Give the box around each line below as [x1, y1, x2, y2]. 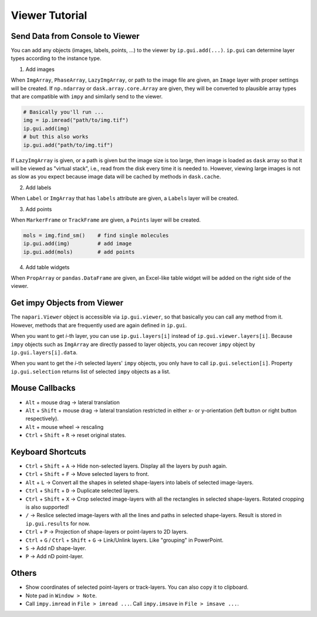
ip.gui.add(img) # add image [23, 240, 132, 247]
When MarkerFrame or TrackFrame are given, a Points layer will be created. [11, 216, 201, 223]
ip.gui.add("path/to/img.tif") [23, 142, 114, 148]
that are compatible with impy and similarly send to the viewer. [11, 93, 163, 100]
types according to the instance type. [11, 55, 102, 62]
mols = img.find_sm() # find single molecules [23, 232, 169, 239]
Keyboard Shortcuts [11, 447, 86, 457]
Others [11, 568, 37, 578]
